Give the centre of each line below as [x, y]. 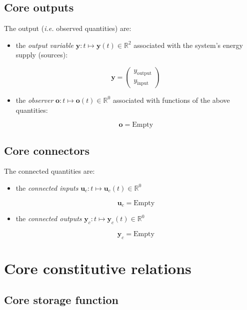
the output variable [44, 45]
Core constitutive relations [98, 268]
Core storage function [61, 300]
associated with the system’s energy [188, 45]
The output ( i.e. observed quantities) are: [68, 28]
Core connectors [47, 150]
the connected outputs [49, 218]
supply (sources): [42, 55]
